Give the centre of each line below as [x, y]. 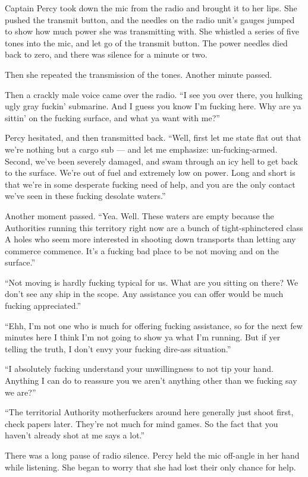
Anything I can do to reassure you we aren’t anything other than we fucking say [151, 380]
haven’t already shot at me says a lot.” [75, 435]
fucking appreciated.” [43, 306]
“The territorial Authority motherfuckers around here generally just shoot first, [149, 412]
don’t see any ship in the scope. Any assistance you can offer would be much [144, 294]
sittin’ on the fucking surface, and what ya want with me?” [112, 117]
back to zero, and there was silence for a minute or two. [106, 54]
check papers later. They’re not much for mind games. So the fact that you [142, 423]
